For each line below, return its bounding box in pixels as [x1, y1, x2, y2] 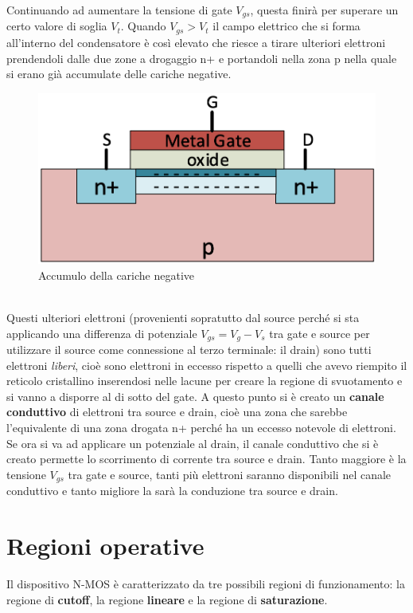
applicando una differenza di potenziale [6, 324, 197, 341]
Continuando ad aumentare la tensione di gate [6, 2, 232, 18]
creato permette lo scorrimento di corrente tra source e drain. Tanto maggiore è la [6, 450, 407, 467]
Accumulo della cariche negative [38, 266, 195, 283]
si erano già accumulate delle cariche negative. [6, 65, 232, 82]
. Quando [120, 18, 166, 34]
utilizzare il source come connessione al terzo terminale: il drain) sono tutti [6, 341, 372, 358]
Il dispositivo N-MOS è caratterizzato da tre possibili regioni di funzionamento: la [6, 576, 405, 592]
